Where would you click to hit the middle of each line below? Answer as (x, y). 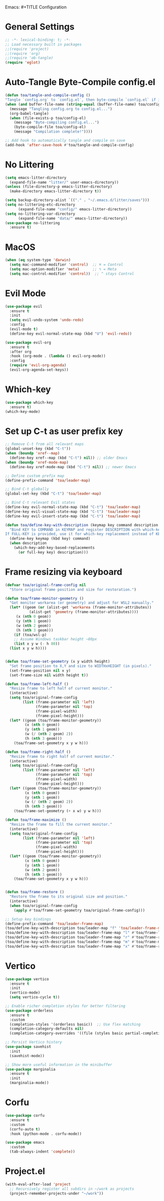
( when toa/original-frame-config (43, 906)
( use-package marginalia (30, 1069)
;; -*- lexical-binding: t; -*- (38, 40)
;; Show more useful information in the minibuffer (59, 1065)
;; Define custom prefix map (35, 476)
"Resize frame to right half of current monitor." (62, 756)
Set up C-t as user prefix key (64, 431)
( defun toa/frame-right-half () (38, 752)
